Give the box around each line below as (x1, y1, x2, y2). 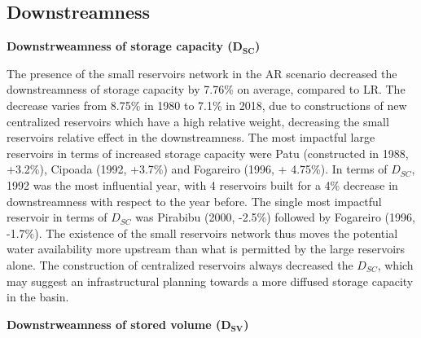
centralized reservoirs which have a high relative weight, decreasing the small (7, 112, 389, 129)
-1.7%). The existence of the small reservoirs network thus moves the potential (7, 224, 398, 241)
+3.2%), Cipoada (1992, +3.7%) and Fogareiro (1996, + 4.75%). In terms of (7, 160, 388, 178)
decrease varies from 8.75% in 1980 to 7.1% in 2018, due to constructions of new (7, 96, 407, 113)
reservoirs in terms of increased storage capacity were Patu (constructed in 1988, (7, 144, 409, 161)
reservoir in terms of (7, 209, 107, 226)
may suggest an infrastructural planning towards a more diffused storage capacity (7, 272, 414, 289)
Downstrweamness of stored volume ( (7, 315, 221, 332)
